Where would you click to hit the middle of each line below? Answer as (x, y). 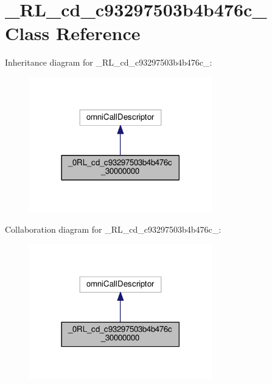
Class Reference (73, 33)
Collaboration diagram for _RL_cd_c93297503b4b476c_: (113, 229)
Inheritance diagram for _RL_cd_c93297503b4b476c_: (109, 62)
